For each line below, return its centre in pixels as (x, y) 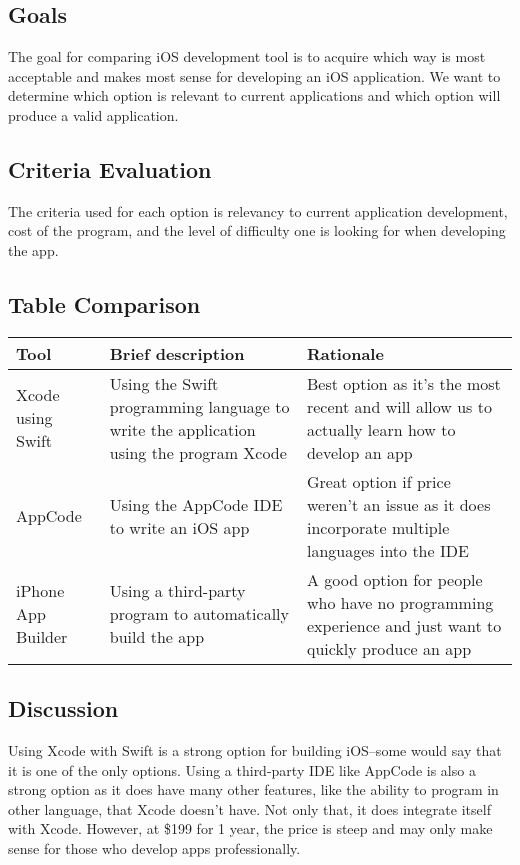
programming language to (199, 406)
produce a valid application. (93, 114)
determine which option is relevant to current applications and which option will (254, 95)
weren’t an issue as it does (398, 504)
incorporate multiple (378, 527)
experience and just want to (404, 625)
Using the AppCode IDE (196, 504)
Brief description (177, 353)
